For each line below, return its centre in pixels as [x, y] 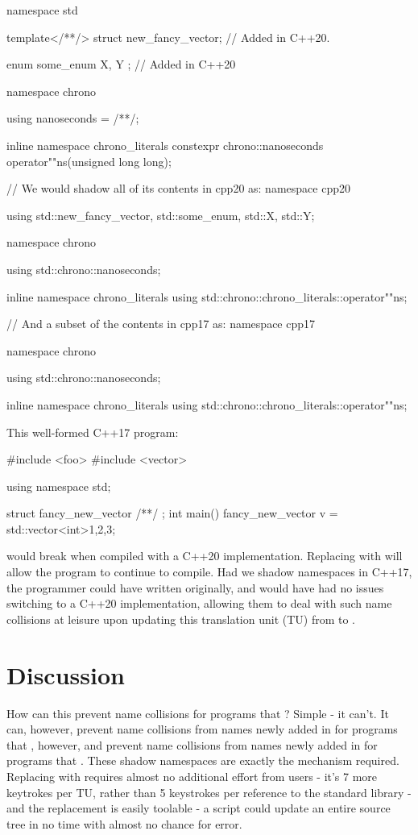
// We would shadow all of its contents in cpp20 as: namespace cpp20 [178, 188]
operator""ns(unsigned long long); [89, 161]
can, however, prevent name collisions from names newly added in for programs [202, 729]
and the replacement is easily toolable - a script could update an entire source [199, 808]
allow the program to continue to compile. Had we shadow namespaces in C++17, [209, 572]
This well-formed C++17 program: [93, 432]
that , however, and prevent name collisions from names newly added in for [192, 744]
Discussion [66, 674]
